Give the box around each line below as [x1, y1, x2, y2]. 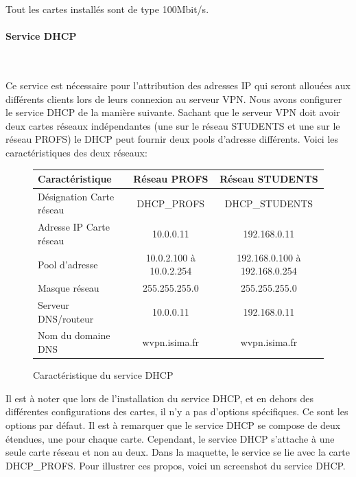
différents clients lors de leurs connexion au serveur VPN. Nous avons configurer [5, 91, 342, 106]
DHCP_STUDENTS [224, 196, 313, 210]
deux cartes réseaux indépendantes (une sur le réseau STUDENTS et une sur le [5, 118, 340, 132]
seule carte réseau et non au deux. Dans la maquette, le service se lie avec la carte [5, 445, 350, 459]
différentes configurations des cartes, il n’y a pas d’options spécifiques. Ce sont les [5, 404, 348, 419]
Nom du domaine [38, 328, 110, 342]
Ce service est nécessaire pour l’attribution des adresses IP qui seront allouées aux [5, 78, 351, 92]
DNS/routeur [38, 311, 94, 325]
